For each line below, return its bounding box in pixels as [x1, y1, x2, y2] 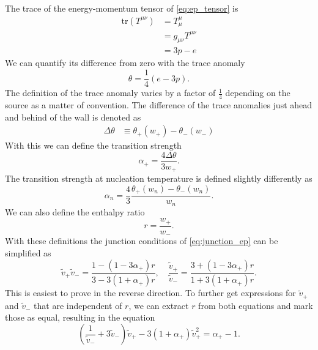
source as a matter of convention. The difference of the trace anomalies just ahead [5, 98, 312, 111]
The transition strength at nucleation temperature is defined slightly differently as [5, 172, 312, 185]
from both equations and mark [198, 299, 313, 311]
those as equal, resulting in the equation [5, 311, 155, 324]
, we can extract [128, 299, 189, 311]
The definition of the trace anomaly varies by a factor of [5, 86, 216, 99]
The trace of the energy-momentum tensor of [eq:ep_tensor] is [5, 2, 239, 14]
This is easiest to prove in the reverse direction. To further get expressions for [5, 286, 296, 299]
